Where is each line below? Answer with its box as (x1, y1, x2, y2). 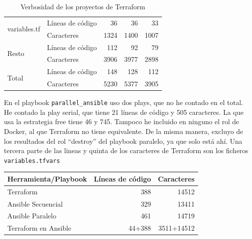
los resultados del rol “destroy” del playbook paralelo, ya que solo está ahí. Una (4, 135, 243, 146)
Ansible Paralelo (7, 211, 56, 221)
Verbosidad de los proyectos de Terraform (21, 1, 145, 11)
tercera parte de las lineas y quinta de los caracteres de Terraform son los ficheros (4, 145, 249, 156)
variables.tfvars (4, 157, 60, 164)
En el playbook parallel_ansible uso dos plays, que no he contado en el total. (4, 97, 243, 107)
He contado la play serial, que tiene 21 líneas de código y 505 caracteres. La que (4, 106, 244, 117)
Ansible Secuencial (7, 198, 63, 209)
